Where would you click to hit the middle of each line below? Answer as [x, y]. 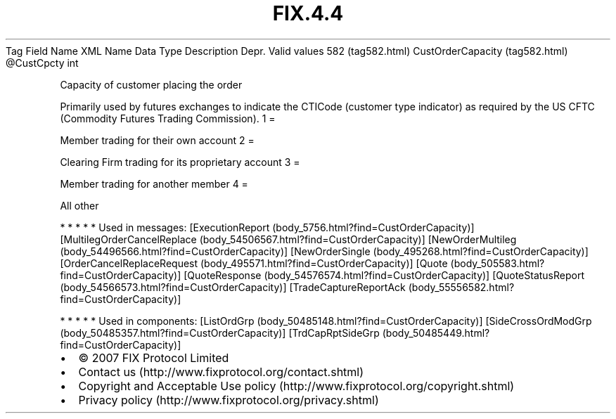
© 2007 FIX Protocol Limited [154, 357]
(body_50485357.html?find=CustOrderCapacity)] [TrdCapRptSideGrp [220, 333]
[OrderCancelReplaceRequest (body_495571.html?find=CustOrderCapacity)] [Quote [254, 263]
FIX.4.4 [308, 13]
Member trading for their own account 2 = [157, 140]
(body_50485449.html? [436, 333]
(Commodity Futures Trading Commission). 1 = [168, 118]
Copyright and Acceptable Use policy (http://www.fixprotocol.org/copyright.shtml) [296, 386]
